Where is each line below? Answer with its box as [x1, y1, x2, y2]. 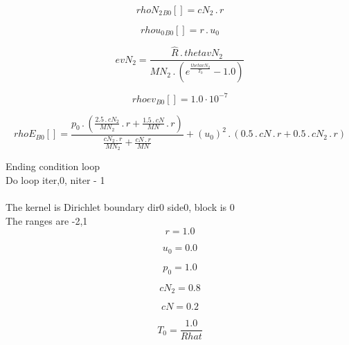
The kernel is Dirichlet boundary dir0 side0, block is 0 [6, 200, 235, 214]
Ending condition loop [6, 159, 100, 174]
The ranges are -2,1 [6, 213, 88, 227]
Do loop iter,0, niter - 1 [6, 173, 105, 187]
